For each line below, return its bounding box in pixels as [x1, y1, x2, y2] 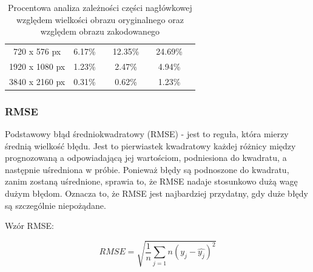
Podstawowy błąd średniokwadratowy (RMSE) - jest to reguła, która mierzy [5, 127, 289, 140]
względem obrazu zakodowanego [40, 25, 160, 38]
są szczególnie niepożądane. [5, 199, 106, 211]
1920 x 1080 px [9, 59, 66, 72]
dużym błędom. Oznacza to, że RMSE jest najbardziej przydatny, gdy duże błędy [5, 187, 308, 199]
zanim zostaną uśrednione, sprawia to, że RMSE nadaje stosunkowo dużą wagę [5, 175, 298, 188]
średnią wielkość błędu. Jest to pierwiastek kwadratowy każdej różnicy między [5, 139, 296, 152]
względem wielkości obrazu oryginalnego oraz [16, 13, 184, 25]
